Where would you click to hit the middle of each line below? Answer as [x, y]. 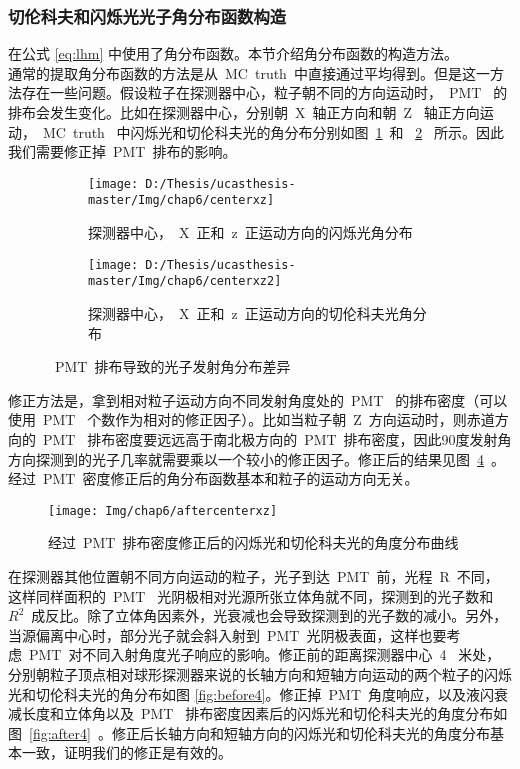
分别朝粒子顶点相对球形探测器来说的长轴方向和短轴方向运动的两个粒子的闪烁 [260, 673]
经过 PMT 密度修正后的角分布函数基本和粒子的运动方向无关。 [213, 478]
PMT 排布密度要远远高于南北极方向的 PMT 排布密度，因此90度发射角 [277, 438]
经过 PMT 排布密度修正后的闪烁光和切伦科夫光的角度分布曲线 [253, 542]
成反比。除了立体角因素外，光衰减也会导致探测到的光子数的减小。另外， [269, 615]
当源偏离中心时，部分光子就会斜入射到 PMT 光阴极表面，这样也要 [227, 634]
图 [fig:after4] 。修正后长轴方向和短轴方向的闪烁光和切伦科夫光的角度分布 [249, 732]
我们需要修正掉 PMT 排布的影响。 [122, 151]
